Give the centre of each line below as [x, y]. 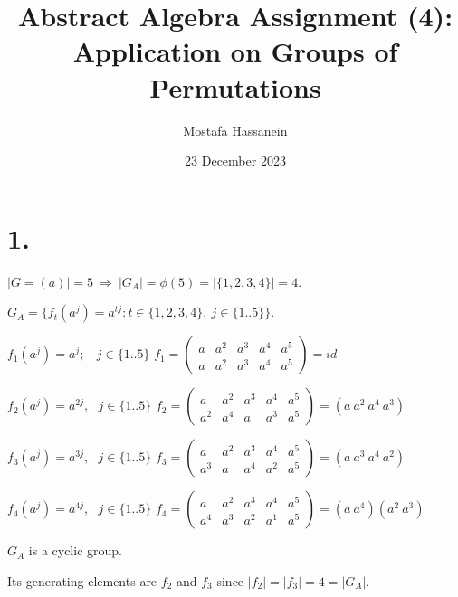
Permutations [235, 86]
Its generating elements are [82, 580]
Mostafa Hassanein [235, 130]
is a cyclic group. [75, 550]
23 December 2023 [235, 161]
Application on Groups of [235, 51]
